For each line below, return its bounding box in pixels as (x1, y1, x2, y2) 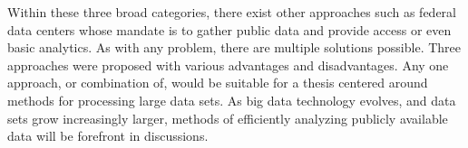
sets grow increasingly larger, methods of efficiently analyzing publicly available (7, 108, 448, 127)
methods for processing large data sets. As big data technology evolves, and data (7, 90, 456, 109)
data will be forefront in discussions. (7, 126, 209, 145)
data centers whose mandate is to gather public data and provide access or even (7, 20, 452, 39)
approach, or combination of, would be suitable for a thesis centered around (7, 73, 428, 92)
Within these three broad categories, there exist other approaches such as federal (7, 3, 456, 21)
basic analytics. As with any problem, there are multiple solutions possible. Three (7, 38, 462, 57)
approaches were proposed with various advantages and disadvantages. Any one (7, 55, 449, 74)
